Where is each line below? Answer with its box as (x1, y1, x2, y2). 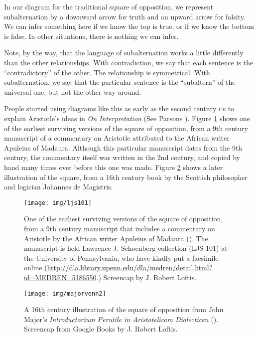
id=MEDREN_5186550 (24, 272, 97, 282)
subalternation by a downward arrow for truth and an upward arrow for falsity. (4, 11, 246, 21)
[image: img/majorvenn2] (24, 290, 106, 297)
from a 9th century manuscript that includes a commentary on (24, 223, 215, 233)
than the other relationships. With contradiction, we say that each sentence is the (4, 57, 254, 67)
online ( (24, 262, 47, 273)
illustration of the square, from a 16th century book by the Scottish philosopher (4, 171, 248, 182)
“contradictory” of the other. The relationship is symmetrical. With (4, 67, 210, 77)
